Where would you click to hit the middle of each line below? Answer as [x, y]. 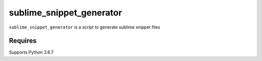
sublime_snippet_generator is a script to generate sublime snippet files [84, 27]
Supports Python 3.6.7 [31, 52]
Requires [23, 41]
